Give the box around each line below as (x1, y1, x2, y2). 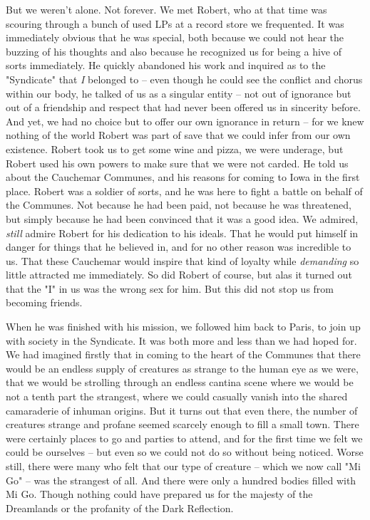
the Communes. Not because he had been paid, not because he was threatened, (6, 197, 351, 212)
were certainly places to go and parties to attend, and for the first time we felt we (6, 430, 363, 445)
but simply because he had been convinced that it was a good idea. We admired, (6, 211, 359, 226)
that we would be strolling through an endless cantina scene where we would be (6, 375, 354, 390)
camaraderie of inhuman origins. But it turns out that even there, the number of (6, 402, 358, 417)
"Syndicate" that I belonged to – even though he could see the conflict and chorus (6, 71, 363, 86)
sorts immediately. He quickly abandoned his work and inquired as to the (6, 58, 326, 73)
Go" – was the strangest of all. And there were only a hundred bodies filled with (6, 472, 356, 487)
